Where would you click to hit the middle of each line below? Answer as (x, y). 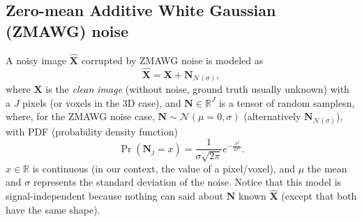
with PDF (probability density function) (92, 131)
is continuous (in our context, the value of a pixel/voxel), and (164, 168)
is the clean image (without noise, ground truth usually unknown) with (197, 89)
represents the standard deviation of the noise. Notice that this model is (187, 182)
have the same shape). (53, 209)
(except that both (319, 196)
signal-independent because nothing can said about (115, 196)
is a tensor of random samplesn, (287, 102)
